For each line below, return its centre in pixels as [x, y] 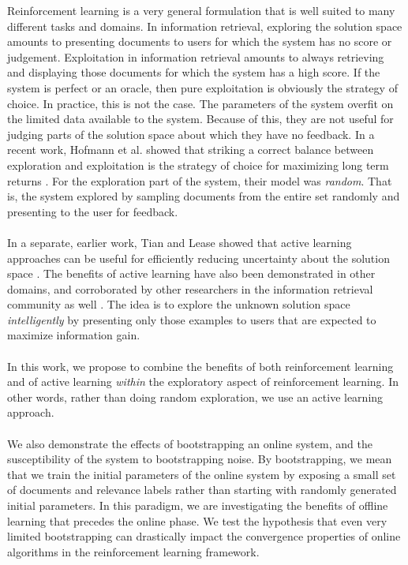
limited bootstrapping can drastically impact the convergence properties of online [204, 536]
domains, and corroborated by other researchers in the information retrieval [190, 288]
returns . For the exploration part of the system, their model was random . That [200, 180]
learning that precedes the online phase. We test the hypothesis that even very [197, 520]
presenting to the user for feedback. [93, 211]
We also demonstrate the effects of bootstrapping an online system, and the [190, 443]
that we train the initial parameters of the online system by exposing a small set [202, 474]
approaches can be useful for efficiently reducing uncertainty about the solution [198, 258]
